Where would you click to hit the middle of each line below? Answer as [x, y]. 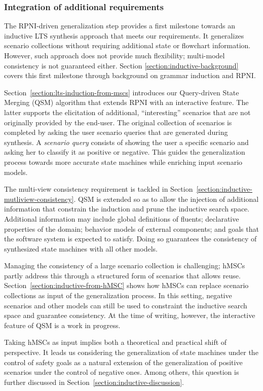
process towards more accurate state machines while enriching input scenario [123, 162]
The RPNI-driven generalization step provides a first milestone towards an [120, 26]
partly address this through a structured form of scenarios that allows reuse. [122, 275]
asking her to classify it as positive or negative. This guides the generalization [125, 152]
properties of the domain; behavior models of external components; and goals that [131, 228]
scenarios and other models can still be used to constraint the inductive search [126, 305]
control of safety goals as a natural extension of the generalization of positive [123, 362]
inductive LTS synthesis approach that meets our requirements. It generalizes [124, 35]
